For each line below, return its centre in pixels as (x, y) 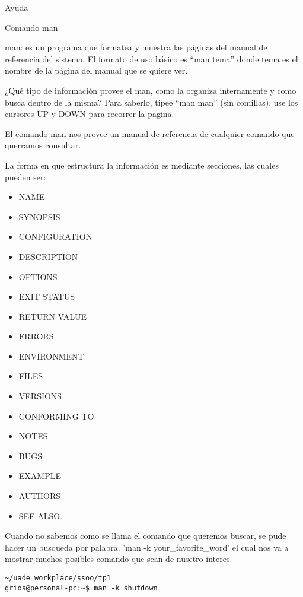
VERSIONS (40, 396)
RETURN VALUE (52, 316)
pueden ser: (25, 177)
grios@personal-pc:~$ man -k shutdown (81, 588)
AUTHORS (39, 496)
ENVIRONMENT (51, 356)
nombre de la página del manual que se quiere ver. (96, 70)
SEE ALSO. (41, 515)
